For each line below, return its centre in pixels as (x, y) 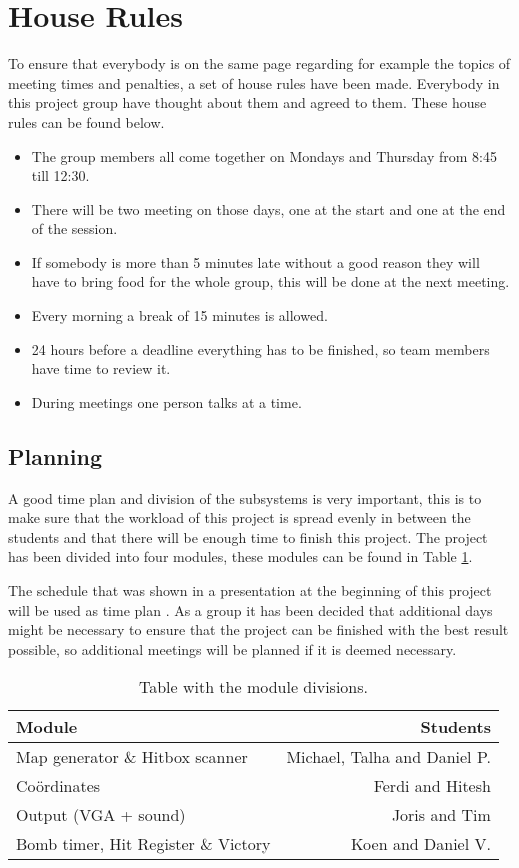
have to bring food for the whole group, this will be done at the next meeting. (270, 281)
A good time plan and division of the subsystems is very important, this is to (245, 497)
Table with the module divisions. (253, 687)
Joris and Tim (441, 815)
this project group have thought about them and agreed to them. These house (247, 102)
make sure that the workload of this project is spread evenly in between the (239, 517)
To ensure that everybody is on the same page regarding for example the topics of (259, 63)
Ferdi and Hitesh (432, 786)
